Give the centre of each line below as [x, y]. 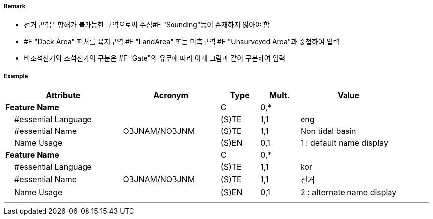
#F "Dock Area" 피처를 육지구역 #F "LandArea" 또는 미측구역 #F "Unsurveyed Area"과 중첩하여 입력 [182, 42]
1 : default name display [344, 143]
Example [16, 76]
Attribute [63, 96]
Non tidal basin [328, 131]
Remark [15, 6]
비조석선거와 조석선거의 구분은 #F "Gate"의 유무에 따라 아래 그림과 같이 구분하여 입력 [155, 58]
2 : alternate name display [348, 193]
